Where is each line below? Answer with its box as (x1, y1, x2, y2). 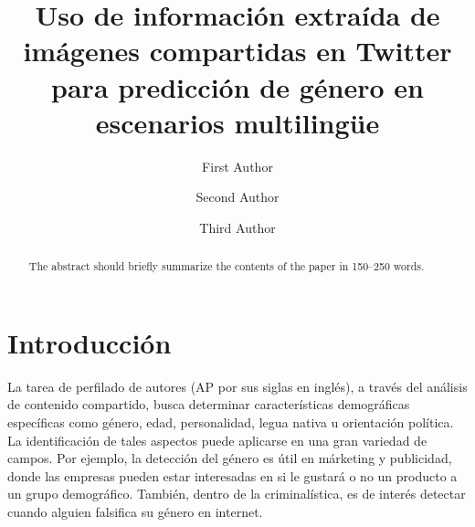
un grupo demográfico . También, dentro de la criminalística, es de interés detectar (7, 484, 466, 503)
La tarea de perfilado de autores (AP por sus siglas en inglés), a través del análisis (7, 376, 468, 395)
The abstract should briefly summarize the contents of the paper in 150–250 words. (28, 258, 425, 274)
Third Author (199, 217, 276, 237)
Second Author (195, 187, 280, 206)
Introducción (7, 323, 172, 361)
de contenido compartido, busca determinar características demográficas (7, 395, 410, 414)
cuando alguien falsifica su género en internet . (7, 502, 263, 522)
